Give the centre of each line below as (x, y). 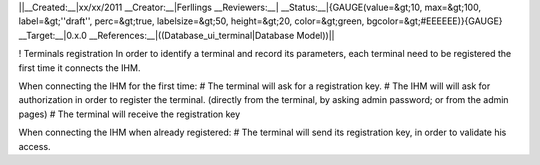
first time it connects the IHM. (79, 67)
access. (34, 146)
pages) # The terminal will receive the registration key (129, 114)
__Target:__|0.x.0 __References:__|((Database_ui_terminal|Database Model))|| (176, 35)
